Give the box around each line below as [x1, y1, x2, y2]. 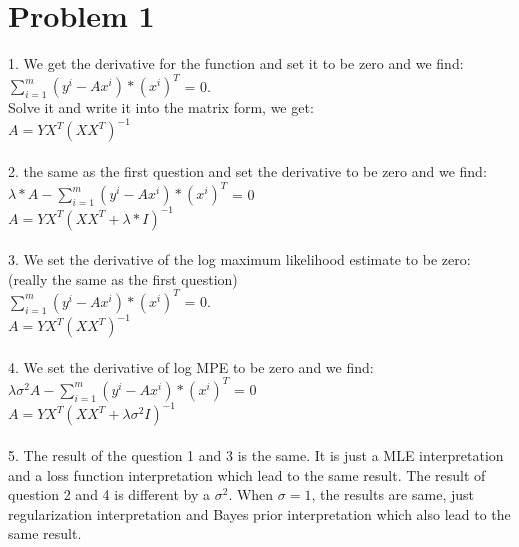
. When [228, 484, 274, 505]
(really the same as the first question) [8, 268, 238, 289]
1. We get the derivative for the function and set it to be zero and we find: [8, 53, 464, 74]
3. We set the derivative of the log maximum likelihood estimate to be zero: [8, 249, 471, 270]
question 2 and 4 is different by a [8, 484, 211, 505]
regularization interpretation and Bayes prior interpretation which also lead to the [8, 503, 511, 524]
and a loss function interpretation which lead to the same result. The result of [8, 464, 486, 485]
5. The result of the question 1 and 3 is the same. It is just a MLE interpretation [8, 445, 504, 466]
